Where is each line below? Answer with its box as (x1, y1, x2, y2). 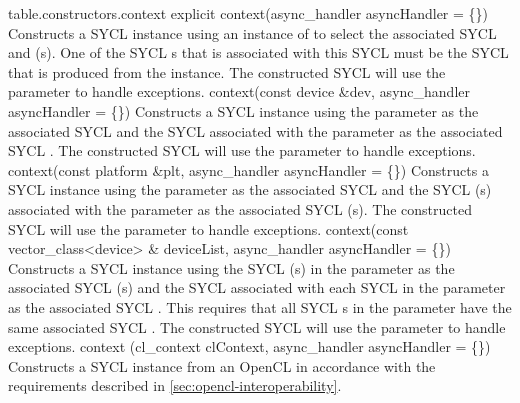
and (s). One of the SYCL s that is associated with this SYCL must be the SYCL (8, 42, 509, 63)
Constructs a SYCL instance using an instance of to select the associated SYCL (8, 22, 497, 43)
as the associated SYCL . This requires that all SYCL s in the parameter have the (8, 296, 512, 317)
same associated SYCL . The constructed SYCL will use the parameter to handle (8, 316, 506, 337)
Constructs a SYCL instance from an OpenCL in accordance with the (8, 355, 436, 376)
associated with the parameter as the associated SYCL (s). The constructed (8, 198, 472, 219)
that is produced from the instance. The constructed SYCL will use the (8, 61, 446, 82)
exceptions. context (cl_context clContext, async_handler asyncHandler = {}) (8, 336, 491, 357)
